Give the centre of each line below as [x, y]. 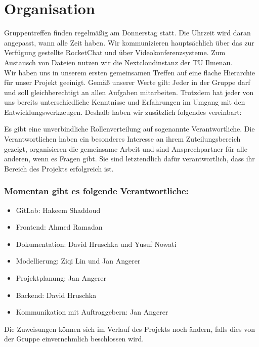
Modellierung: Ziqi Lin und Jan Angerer [78, 261]
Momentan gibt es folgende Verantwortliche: [96, 191]
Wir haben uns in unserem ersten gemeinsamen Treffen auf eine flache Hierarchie [129, 72]
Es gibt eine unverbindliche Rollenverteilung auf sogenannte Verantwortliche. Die [129, 129]
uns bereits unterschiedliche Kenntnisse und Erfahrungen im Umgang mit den [125, 102]
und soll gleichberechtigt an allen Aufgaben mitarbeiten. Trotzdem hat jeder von [129, 92]
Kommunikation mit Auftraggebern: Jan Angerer [92, 312]
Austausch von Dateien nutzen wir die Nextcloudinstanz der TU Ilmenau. [118, 62]
